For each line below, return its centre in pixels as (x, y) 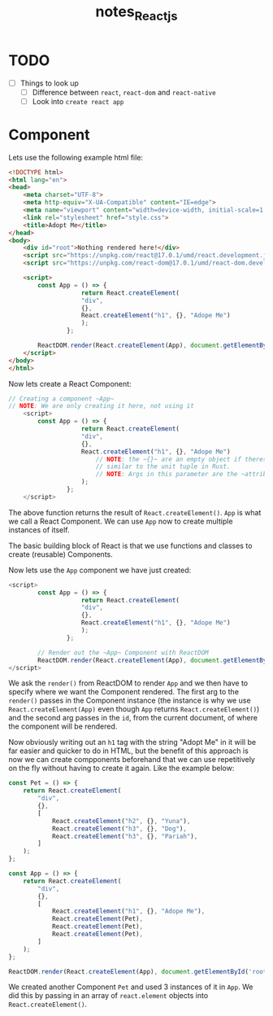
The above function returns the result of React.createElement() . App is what (135, 512)
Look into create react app (78, 101)
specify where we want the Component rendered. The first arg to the (124, 692)
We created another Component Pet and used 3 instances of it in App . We (131, 987)
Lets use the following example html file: (76, 157)
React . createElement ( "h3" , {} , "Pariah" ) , (125, 836)
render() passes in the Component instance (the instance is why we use (130, 701)
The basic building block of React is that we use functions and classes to (130, 545)
